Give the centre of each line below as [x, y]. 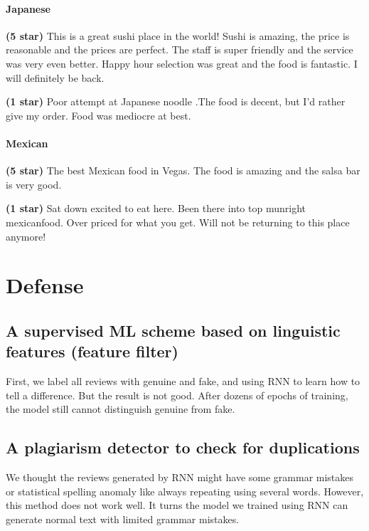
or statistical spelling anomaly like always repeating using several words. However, [185, 491]
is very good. [34, 184]
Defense [45, 285]
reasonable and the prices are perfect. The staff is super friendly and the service [180, 49]
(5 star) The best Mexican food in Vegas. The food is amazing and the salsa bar [183, 170]
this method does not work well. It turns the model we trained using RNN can [177, 505]
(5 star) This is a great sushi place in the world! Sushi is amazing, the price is [178, 35]
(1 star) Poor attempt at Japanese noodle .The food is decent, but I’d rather [176, 101]
